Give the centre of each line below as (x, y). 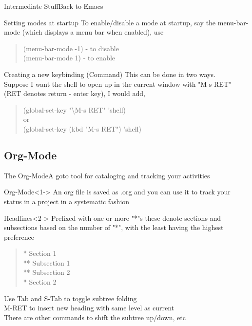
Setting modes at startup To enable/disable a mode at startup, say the (110, 22)
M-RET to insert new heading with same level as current (89, 308)
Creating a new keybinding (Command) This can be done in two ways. (110, 74)
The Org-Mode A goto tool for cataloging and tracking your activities (107, 175)
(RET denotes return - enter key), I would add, (75, 93)
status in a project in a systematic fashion (67, 201)
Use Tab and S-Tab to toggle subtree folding (70, 298)
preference (19, 237)
